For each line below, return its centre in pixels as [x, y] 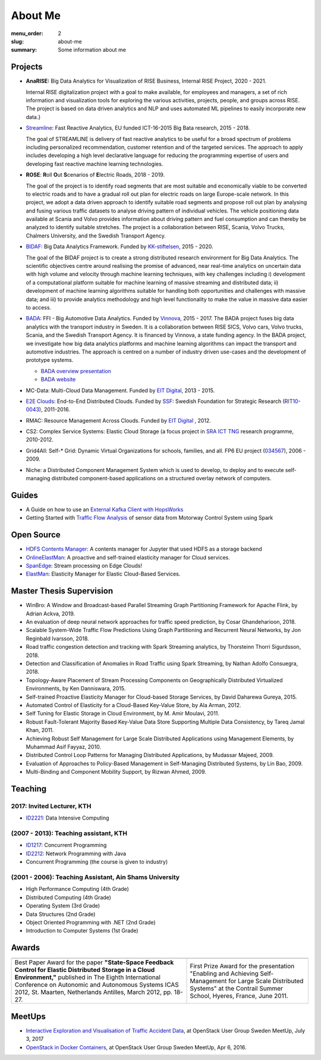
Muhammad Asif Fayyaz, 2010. [63, 746]
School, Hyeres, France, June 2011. [239, 996]
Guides [25, 495]
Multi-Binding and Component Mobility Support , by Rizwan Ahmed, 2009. [116, 772]
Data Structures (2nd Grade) [61, 914]
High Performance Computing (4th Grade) [77, 889]
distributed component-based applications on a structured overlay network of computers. [161, 479]
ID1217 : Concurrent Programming [66, 845]
